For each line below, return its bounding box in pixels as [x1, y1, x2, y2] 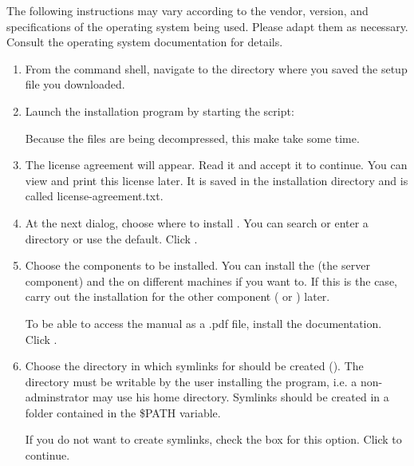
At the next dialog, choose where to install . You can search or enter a [25, 214, 369, 231]
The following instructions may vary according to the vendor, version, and [6, 2, 369, 18]
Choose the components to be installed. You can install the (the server [25, 257, 370, 274]
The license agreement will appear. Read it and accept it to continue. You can [25, 156, 408, 173]
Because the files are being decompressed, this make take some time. [25, 129, 360, 146]
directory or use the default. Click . [25, 230, 198, 247]
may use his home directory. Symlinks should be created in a [92, 389, 389, 405]
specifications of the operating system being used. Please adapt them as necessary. [6, 18, 408, 34]
